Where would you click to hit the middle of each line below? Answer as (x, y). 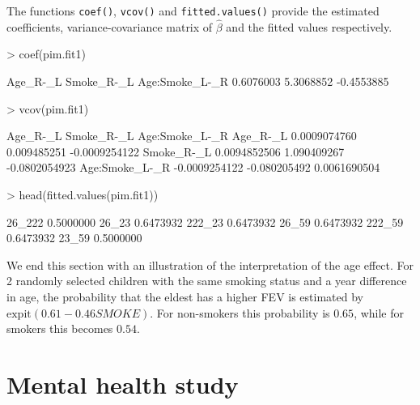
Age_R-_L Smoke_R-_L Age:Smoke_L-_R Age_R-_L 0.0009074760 (182, 136)
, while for (379, 312)
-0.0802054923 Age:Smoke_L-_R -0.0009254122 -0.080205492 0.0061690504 (193, 167)
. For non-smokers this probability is (240, 312)
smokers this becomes (60, 328)
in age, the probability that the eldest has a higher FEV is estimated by (185, 296)
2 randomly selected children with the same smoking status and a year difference (207, 281)
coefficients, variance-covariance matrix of (110, 26)
